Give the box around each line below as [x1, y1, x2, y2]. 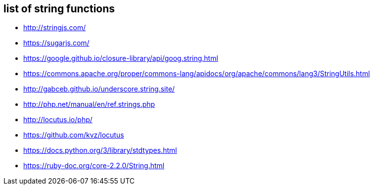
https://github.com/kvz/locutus [23, 131, 124, 140]
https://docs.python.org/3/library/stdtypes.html [23, 146, 177, 155]
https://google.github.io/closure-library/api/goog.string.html [23, 54, 218, 63]
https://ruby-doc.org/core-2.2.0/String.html [23, 161, 165, 170]
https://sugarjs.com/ [23, 39, 90, 47]
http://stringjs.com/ [23, 23, 86, 32]
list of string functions [3, 2, 115, 15]
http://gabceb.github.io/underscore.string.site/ [23, 85, 175, 94]
